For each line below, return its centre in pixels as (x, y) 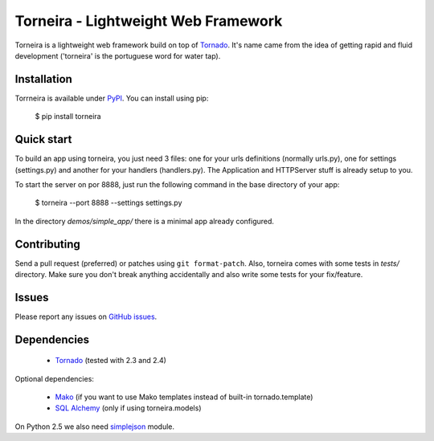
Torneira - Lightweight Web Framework (149, 21)
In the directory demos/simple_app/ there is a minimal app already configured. (145, 221)
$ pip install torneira (68, 116)
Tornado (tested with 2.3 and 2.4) (111, 361)
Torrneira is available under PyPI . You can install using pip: (112, 98)
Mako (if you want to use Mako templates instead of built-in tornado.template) (184, 397)
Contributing (47, 244)
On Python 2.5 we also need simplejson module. (95, 427)
